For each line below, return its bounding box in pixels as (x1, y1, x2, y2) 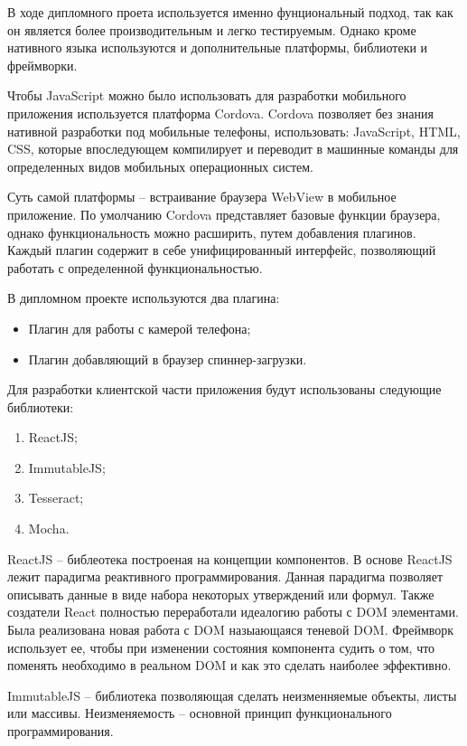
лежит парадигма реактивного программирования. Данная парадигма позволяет (7, 567, 444, 586)
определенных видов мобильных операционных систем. (7, 156, 313, 175)
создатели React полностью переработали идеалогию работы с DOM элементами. (7, 602, 459, 621)
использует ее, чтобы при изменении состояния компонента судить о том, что (7, 637, 435, 656)
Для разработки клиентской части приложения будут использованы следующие (7, 380, 442, 399)
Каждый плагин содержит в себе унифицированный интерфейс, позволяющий (7, 241, 436, 260)
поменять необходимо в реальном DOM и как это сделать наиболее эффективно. (7, 656, 452, 675)
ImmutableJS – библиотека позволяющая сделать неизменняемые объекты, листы (7, 685, 457, 704)
